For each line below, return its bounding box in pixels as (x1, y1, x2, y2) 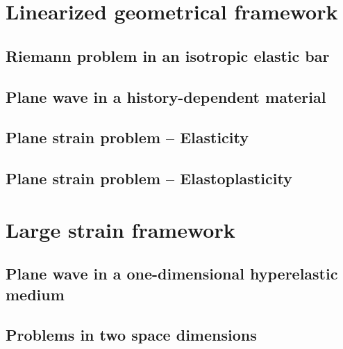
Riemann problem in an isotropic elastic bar (6, 44, 330, 66)
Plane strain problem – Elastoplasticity (6, 168, 292, 189)
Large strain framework (6, 215, 235, 243)
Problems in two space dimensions (6, 324, 257, 346)
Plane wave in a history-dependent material (6, 86, 326, 107)
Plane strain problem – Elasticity (6, 127, 249, 148)
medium (6, 283, 65, 305)
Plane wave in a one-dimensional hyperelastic (6, 263, 338, 284)
